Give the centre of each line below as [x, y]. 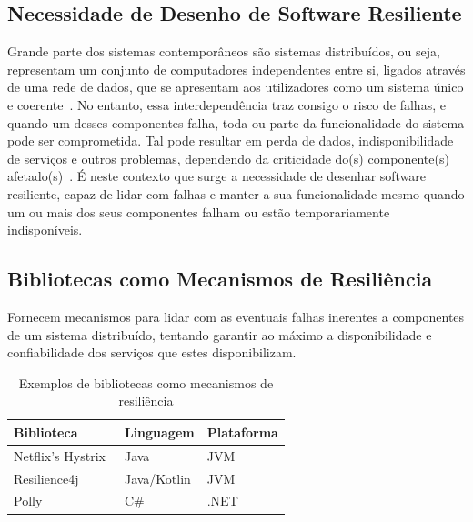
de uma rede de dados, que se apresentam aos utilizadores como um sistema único [236, 87]
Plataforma [242, 432]
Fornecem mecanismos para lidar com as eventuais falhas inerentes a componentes [236, 316]
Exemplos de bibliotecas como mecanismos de [146, 382]
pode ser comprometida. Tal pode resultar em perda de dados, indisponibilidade [231, 141]
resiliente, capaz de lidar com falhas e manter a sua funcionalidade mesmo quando [236, 193]
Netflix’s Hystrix [60, 455]
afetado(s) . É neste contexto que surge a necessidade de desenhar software [217, 176]
